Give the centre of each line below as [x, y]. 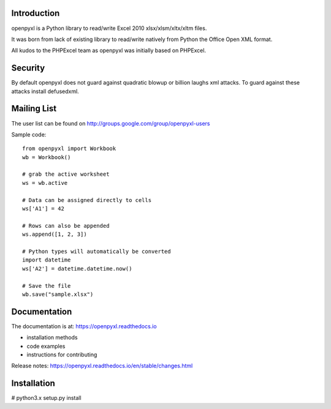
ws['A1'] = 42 [43, 209]
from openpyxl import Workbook [69, 149]
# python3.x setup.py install [47, 398]
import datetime [47, 260]
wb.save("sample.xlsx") [58, 294]
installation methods [52, 337]
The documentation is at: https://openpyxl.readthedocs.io [84, 326]
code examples [46, 346]
